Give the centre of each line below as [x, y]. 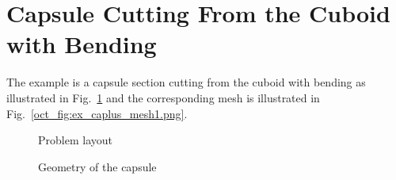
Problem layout [75, 140]
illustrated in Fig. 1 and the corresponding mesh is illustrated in [163, 97]
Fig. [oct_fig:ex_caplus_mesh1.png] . [97, 113]
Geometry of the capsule [97, 166]
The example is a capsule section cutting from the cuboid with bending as [186, 82]
